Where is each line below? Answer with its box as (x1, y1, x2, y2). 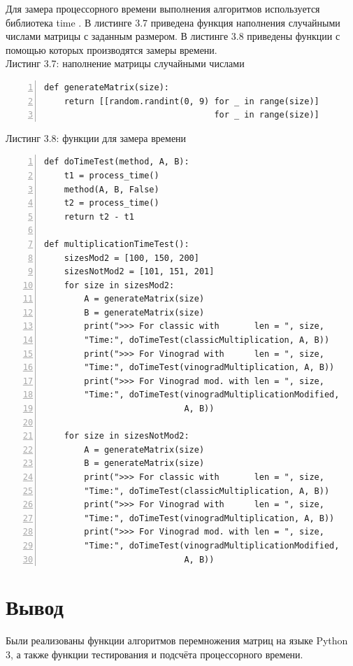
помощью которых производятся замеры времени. (6, 42, 217, 57)
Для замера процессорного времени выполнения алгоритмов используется (6, 1, 320, 15)
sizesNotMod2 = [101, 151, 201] (64, 267, 215, 277)
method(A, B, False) (64, 184, 159, 194)
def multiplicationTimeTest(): (44, 239, 189, 249)
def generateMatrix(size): (44, 82, 169, 92)
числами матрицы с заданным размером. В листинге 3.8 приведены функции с (6, 29, 340, 43)
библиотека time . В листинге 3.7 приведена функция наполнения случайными (6, 15, 340, 29)
